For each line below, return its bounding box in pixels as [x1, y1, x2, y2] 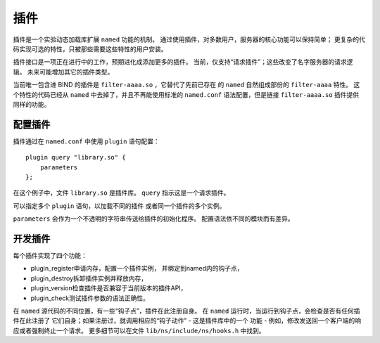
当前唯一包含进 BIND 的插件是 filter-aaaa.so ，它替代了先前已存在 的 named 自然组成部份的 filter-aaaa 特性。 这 [13, 81, 360, 89]
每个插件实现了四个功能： [13, 252, 87, 260]
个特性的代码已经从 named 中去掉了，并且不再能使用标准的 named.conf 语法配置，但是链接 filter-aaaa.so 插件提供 [13, 90, 360, 98]
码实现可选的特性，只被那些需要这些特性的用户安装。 [13, 44, 167, 53]
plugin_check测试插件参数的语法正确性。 [30, 294, 149, 302]
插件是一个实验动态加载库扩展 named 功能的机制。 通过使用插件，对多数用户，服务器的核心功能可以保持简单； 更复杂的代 [13, 35, 365, 44]
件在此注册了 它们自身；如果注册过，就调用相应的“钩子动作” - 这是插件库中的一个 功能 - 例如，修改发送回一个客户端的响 [13, 316, 362, 325]
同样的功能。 [13, 100, 51, 108]
